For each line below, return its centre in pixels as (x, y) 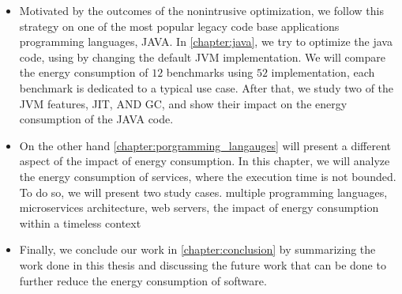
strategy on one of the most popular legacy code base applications (179, 26)
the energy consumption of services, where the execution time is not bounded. (208, 176)
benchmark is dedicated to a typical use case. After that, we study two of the (207, 87)
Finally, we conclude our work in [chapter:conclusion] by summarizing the (197, 249)
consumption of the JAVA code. (96, 119)
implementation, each (323, 72)
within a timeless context (80, 222)
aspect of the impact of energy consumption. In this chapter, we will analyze (205, 161)
